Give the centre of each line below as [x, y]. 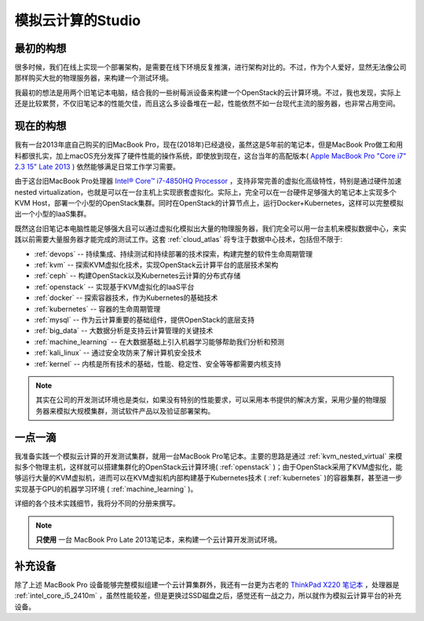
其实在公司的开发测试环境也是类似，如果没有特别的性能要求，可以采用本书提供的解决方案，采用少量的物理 [208, 400]
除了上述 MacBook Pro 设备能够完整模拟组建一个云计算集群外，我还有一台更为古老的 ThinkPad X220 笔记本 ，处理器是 [207, 584]
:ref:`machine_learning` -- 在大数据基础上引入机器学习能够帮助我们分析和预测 [159, 342]
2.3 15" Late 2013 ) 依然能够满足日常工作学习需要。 [97, 166]
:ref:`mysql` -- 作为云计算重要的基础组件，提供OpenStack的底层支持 [144, 320]
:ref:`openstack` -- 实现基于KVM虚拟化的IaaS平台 [114, 287]
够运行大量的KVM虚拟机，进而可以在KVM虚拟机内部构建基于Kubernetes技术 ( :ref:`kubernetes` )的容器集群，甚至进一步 [208, 478]
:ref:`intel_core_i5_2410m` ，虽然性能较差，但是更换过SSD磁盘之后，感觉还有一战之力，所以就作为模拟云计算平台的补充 [208, 596]
